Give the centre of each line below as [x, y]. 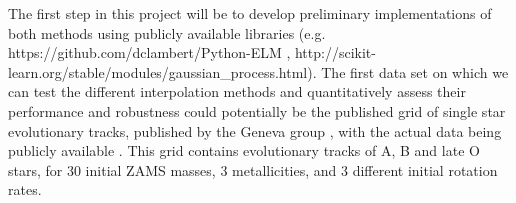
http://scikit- [335, 52]
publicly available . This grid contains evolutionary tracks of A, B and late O [244, 150]
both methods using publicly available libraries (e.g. [167, 32]
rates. [25, 189]
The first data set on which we [415, 71]
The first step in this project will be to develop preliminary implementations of [250, 13]
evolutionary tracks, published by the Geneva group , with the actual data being [255, 130]
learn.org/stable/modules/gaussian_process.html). [162, 71]
